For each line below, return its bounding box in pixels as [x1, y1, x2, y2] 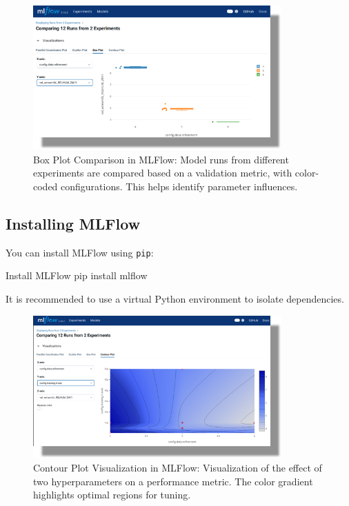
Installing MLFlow [6, 212, 141, 234]
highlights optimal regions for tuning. [33, 487, 191, 502]
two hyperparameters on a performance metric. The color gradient [33, 474, 313, 488]
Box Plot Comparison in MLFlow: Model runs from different [33, 152, 289, 166]
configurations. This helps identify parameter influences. [61, 179, 298, 193]
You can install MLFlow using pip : [6, 245, 154, 259]
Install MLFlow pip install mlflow [6, 268, 148, 283]
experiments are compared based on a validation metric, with [33, 165, 292, 180]
